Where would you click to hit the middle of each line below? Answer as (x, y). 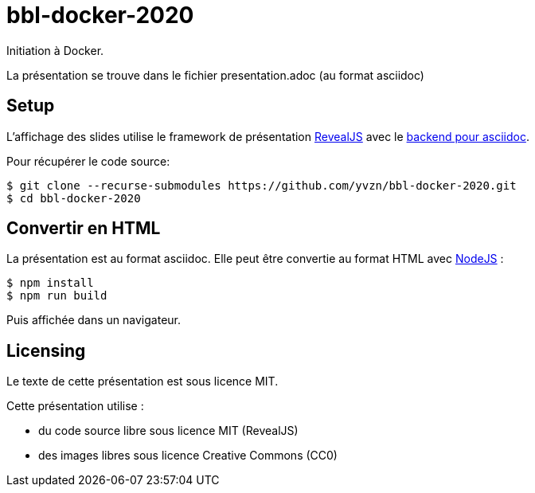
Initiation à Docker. (55, 50)
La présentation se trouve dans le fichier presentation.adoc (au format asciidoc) (215, 75)
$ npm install (50, 283)
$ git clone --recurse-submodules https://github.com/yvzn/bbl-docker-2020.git (262, 185)
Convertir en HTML (84, 229)
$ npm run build (57, 296)
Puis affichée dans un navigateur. (94, 320)
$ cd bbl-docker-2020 (74, 198)
